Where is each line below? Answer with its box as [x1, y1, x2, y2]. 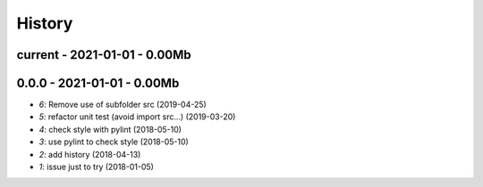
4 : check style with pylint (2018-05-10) [38, 124, 182, 134]
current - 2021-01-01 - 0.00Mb [16, 47, 191, 62]
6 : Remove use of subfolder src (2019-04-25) [38, 99, 208, 110]
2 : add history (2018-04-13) [38, 149, 141, 159]
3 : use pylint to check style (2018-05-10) [38, 136, 190, 147]
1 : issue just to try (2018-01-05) [38, 161, 154, 173]
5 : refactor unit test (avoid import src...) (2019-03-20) [38, 111, 236, 122]
